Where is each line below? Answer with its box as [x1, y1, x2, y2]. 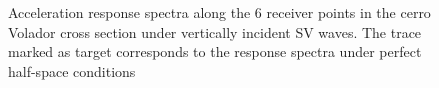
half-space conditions [8, 60, 136, 81]
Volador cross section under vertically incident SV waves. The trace [8, 21, 422, 42]
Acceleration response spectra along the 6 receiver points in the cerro [8, 2, 431, 22]
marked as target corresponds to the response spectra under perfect [8, 41, 422, 62]
